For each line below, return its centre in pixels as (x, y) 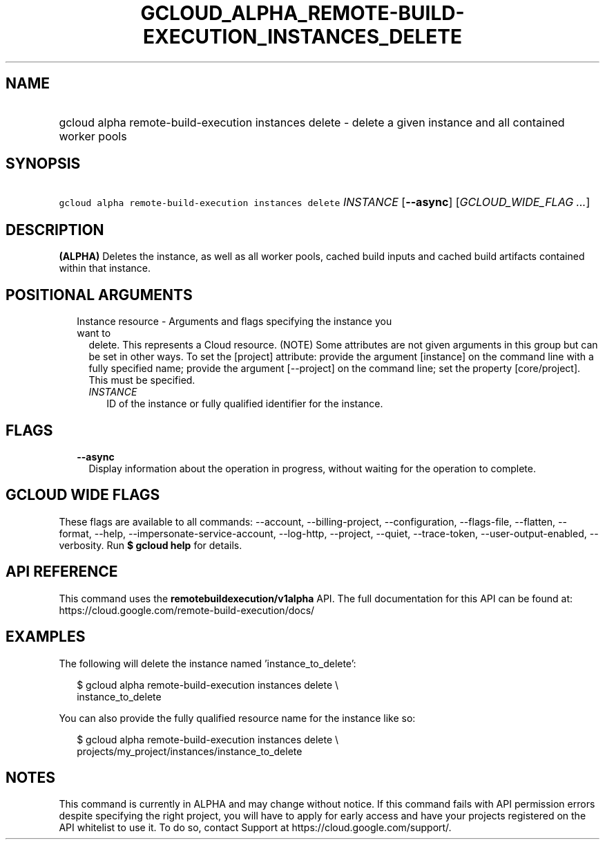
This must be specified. (142, 380)
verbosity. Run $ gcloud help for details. (151, 545)
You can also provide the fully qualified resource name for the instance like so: (237, 718)
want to (94, 333)
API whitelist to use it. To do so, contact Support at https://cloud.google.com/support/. (255, 828)
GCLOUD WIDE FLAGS (83, 495)
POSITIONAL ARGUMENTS (99, 295)
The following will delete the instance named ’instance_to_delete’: (208, 663)
